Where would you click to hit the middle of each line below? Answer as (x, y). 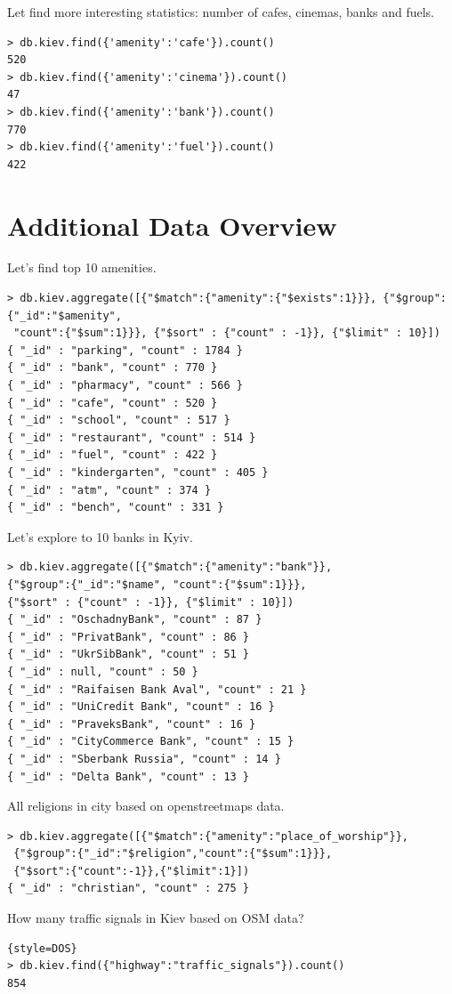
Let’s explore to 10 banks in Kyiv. (100, 536)
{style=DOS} (42, 948)
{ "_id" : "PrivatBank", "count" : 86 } (129, 637)
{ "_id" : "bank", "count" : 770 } (113, 368)
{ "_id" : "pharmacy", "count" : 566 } (125, 386)
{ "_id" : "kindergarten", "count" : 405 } (138, 473)
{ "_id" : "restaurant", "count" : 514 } (132, 437)
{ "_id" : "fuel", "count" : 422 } (113, 455)
